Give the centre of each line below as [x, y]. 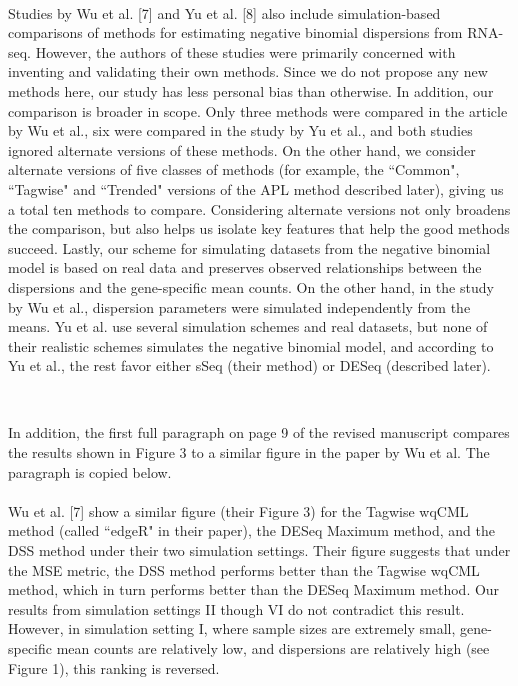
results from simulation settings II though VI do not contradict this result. [236, 608]
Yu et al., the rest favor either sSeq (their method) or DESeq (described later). [249, 365]
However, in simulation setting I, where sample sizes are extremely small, [232, 628]
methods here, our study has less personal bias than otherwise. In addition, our [251, 90]
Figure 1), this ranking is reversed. [114, 667]
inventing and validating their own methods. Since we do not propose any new [248, 71]
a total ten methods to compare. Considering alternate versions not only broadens [259, 208]
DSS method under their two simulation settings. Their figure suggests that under [259, 550]
